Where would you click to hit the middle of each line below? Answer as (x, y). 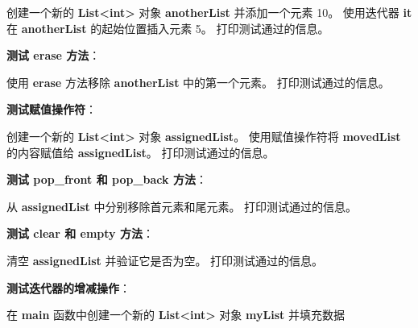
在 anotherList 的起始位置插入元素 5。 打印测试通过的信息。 (168, 28)
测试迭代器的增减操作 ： (68, 287)
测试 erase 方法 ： (54, 55)
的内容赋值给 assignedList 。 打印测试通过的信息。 (141, 152)
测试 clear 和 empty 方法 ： (80, 233)
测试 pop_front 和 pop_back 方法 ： (107, 179)
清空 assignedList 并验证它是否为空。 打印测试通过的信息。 (165, 260)
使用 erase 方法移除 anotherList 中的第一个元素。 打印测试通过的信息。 (198, 82)
